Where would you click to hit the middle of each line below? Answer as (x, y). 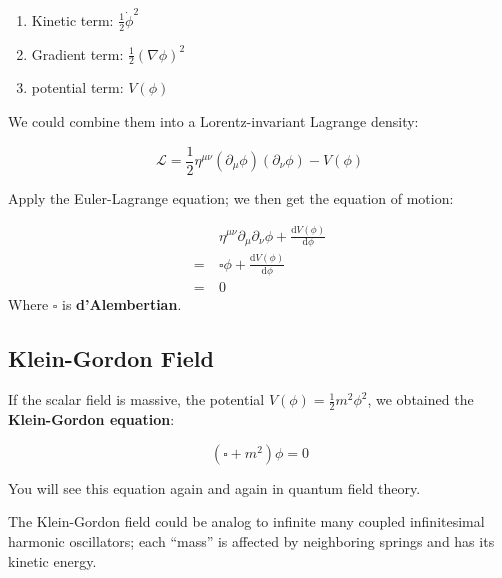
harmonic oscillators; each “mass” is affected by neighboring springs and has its (251, 541)
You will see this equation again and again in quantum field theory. (214, 487)
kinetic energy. (52, 560)
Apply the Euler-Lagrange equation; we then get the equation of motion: (231, 197)
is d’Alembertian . (122, 303)
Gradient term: (77, 53)
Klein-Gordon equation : (91, 419)
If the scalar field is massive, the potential (136, 399)
